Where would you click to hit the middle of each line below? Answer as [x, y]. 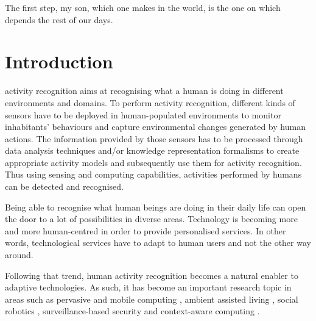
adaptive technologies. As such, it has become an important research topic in [148, 287]
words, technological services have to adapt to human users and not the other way [158, 243]
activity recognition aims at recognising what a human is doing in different [144, 91]
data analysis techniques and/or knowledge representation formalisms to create [152, 150]
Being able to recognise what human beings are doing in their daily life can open [156, 207]
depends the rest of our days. [59, 19]
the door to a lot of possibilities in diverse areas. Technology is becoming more [151, 219]
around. [19, 255]
